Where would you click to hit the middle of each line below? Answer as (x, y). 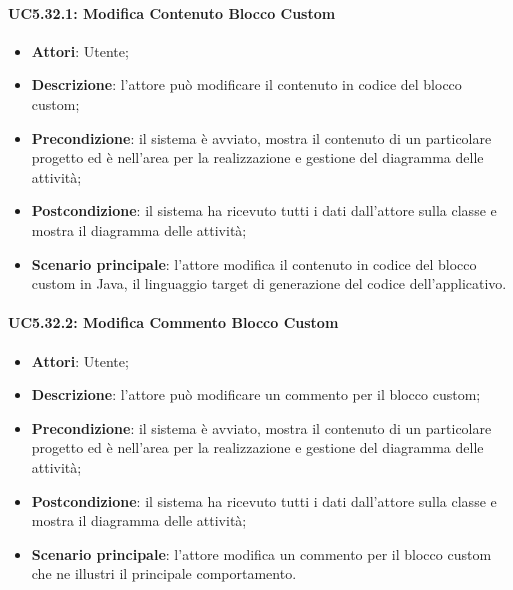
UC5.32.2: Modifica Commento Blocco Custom (173, 322)
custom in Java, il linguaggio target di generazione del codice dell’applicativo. (269, 283)
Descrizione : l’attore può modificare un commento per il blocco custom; (256, 394)
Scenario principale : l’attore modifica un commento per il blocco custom (261, 553)
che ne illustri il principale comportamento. (164, 573)
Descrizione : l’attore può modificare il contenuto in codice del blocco (246, 84)
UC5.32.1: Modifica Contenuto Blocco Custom (172, 12)
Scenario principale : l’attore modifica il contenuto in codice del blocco (254, 263)
